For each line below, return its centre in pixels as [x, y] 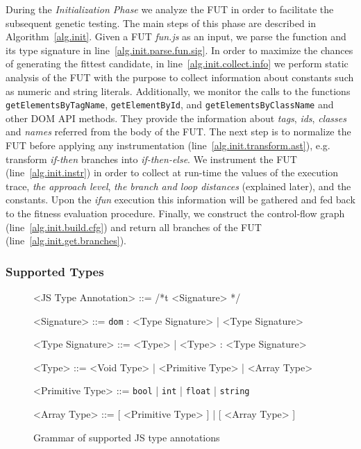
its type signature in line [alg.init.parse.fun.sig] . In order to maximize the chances [179, 50]
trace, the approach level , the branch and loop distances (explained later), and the [178, 186]
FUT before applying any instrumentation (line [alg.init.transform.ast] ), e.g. [168, 145]
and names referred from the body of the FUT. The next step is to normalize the [178, 132]
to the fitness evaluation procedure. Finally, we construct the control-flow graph [175, 213]
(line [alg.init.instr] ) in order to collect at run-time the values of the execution [172, 172]
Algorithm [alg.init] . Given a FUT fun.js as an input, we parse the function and [176, 36]
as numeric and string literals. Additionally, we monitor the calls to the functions [178, 91]
